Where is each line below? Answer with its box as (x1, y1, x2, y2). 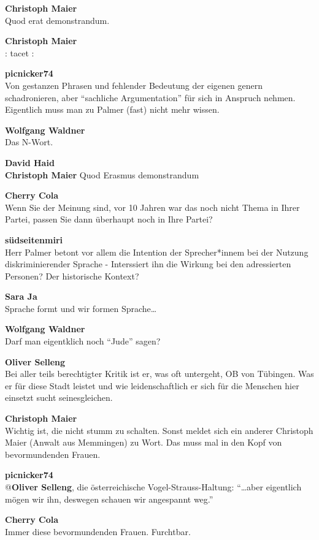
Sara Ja (5, 290, 37, 303)
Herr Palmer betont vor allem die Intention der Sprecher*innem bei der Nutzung (5, 245, 309, 258)
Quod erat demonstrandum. (5, 13, 110, 26)
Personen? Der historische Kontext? (5, 269, 139, 282)
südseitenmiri (5, 233, 63, 246)
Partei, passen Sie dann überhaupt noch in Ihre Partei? (5, 213, 213, 226)
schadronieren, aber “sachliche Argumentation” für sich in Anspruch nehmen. (5, 91, 296, 104)
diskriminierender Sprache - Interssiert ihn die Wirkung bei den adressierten (5, 257, 291, 270)
